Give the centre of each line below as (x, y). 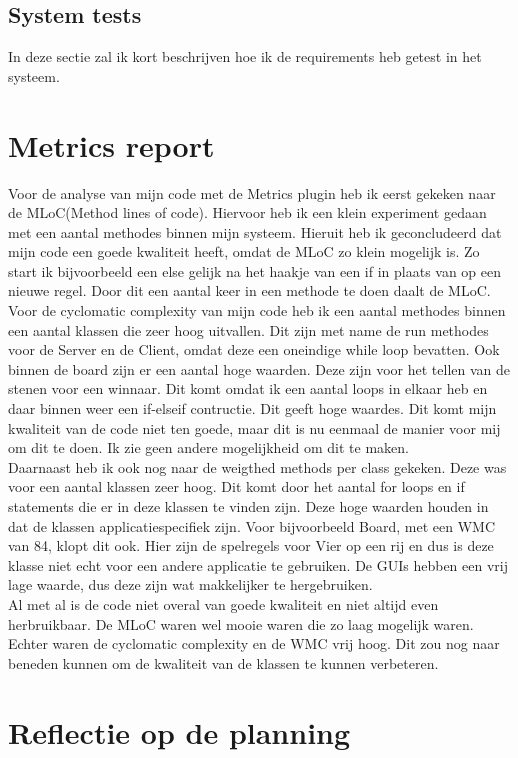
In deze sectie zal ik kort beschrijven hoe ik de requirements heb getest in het (245, 56)
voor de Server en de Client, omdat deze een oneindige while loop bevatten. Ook (254, 349)
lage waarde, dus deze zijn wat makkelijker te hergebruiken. (190, 584)
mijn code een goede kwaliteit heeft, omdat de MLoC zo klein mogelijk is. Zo (244, 251)
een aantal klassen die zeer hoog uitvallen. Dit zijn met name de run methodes (248, 329)
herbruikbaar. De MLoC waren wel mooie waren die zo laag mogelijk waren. (241, 623)
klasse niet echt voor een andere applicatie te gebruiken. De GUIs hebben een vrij (258, 564)
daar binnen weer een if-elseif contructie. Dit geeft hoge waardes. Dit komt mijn (252, 408)
